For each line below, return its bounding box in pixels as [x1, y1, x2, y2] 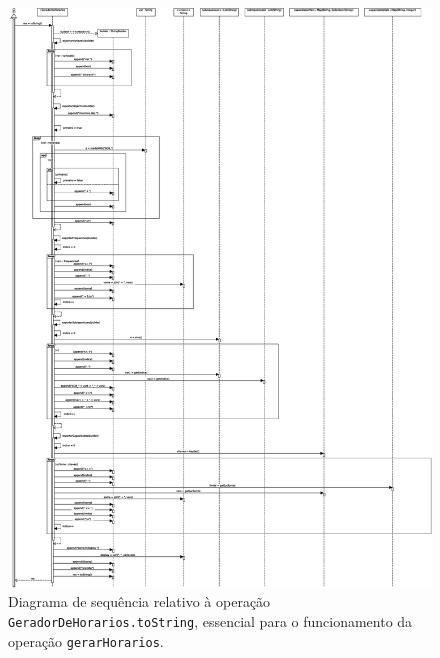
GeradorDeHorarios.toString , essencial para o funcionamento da [8, 610, 413, 631]
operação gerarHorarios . [8, 630, 164, 651]
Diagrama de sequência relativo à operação [8, 591, 271, 612]
